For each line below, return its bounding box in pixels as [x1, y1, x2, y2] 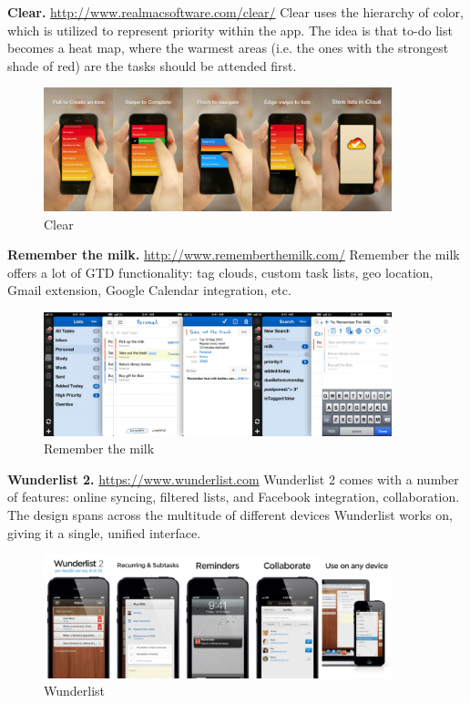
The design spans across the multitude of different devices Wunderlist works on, [7, 505, 453, 524]
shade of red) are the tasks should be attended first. [7, 56, 297, 75]
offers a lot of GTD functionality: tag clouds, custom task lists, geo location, [7, 262, 434, 281]
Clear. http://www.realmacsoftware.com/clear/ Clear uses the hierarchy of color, [7, 3, 464, 21]
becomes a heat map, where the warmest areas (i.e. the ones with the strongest [7, 38, 449, 57]
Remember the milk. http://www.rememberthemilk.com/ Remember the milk [7, 245, 460, 264]
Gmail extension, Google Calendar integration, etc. [7, 280, 291, 300]
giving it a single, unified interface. [7, 523, 201, 542]
